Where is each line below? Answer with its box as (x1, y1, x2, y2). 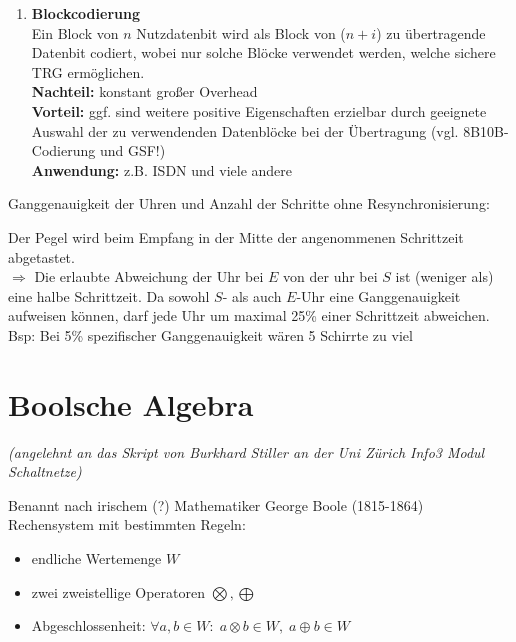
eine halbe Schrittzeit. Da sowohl (8, 285, 210, 306)
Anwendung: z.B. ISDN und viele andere (31, 159, 293, 180)
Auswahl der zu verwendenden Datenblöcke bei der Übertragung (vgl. (31, 120, 459, 141)
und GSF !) (99, 140, 166, 161)
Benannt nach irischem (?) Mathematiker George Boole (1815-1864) (8, 494, 424, 515)
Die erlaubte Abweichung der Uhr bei (34, 266, 264, 287)
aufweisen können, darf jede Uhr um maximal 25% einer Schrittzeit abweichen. (8, 305, 490, 326)
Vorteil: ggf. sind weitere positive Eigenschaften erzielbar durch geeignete (31, 100, 487, 121)
